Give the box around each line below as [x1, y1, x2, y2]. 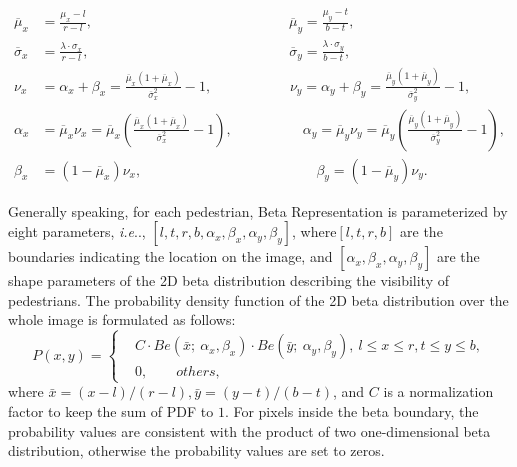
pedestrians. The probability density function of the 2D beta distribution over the [8, 289, 509, 310]
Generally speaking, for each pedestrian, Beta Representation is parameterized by [8, 200, 508, 221]
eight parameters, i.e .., [8, 221, 146, 242]
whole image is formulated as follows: [8, 309, 236, 330]
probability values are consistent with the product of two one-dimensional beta [8, 420, 491, 441]
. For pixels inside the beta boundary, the [224, 401, 479, 422]
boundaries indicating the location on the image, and [8, 246, 333, 267]
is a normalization [383, 381, 494, 402]
